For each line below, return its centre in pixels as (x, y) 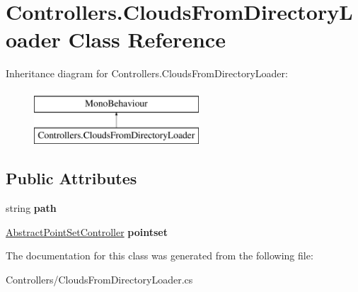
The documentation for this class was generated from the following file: (160, 255)
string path (31, 208)
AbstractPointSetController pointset (87, 231)
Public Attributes (71, 178)
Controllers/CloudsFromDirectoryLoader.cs (99, 280)
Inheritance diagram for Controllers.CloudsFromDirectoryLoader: (147, 73)
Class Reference (147, 39)
